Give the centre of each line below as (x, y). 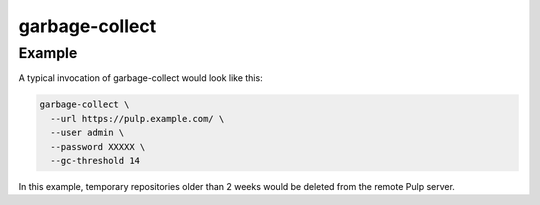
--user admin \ (87, 133)
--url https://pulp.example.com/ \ (137, 118)
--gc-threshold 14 (95, 160)
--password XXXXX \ (98, 146)
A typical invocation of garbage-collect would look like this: (141, 78)
